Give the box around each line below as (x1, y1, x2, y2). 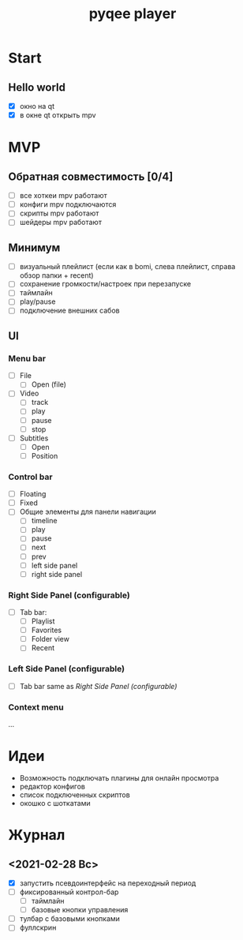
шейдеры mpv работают (19, 218, 103, 227)
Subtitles (19, 433, 49, 443)
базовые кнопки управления (31, 905, 129, 915)
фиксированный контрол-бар (19, 887, 119, 897)
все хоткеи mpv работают (19, 191, 108, 200)
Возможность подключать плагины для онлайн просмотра (19, 773, 219, 782)
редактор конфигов (19, 781, 85, 791)
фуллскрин (19, 923, 57, 932)
